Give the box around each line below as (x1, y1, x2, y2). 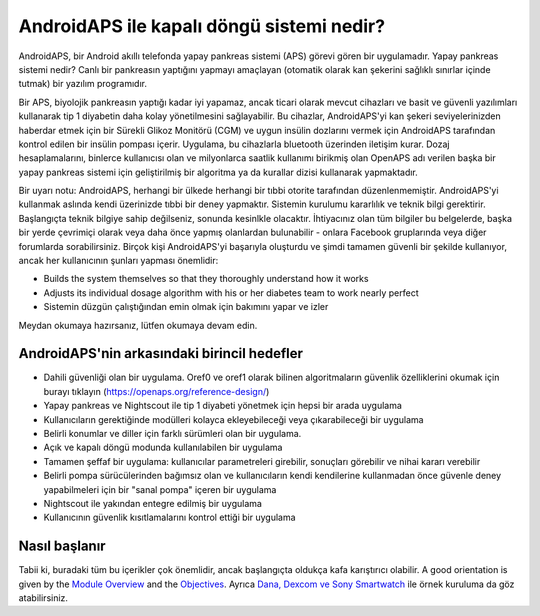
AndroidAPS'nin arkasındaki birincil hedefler (18, 345, 304, 362)
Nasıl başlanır (18, 538, 106, 555)
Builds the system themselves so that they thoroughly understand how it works (43, 273, 369, 285)
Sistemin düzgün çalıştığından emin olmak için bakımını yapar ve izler (43, 301, 329, 313)
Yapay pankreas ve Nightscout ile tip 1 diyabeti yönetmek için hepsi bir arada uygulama (43, 400, 402, 412)
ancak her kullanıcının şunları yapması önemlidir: (18, 255, 219, 267)
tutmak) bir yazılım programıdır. (18, 78, 147, 90)
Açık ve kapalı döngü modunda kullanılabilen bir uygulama (43, 441, 283, 454)
